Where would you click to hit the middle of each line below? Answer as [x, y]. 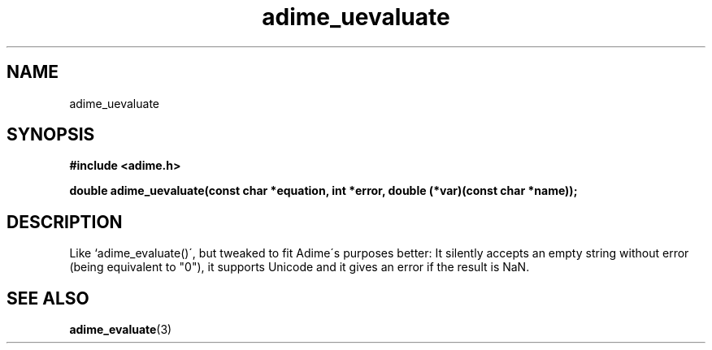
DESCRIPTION [65, 222]
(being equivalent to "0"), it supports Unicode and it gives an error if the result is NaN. [300, 267]
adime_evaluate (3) [121, 330]
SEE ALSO [48, 298]
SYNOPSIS [51, 135]
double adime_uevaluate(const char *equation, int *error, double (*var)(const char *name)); [323, 191]
